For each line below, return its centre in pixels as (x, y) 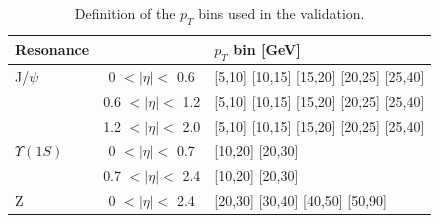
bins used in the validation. (281, 13)
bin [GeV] (267, 48)
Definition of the (125, 13)
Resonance (52, 49)
